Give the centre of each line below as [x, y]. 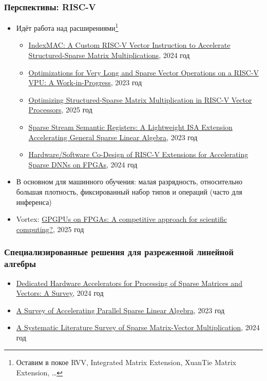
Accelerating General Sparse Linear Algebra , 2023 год [113, 137]
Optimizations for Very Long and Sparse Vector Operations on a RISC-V [144, 72]
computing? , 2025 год [50, 229]
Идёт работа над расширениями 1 [67, 27]
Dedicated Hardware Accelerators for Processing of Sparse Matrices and [129, 283]
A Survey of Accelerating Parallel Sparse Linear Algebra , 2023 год [120, 310]
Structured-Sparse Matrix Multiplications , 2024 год [109, 55]
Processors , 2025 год [60, 110]
